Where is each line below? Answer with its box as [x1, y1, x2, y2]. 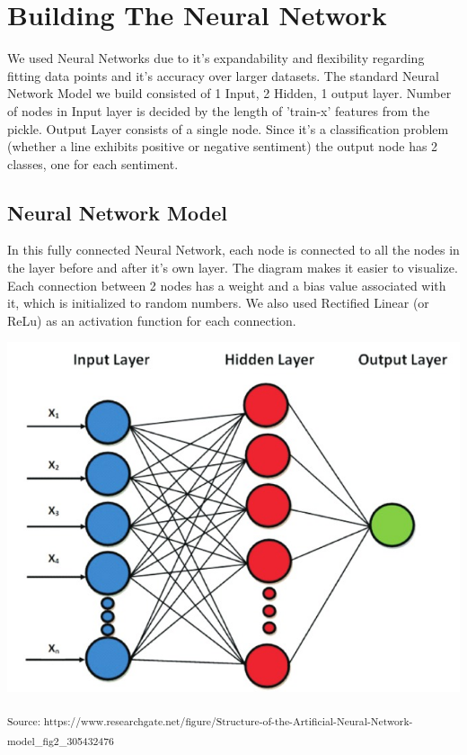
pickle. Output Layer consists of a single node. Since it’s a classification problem [7, 119, 449, 138]
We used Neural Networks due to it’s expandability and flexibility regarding [7, 49, 425, 67]
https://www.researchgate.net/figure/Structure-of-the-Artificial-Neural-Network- [43, 714, 413, 729]
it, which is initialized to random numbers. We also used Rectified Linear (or [7, 293, 429, 312]
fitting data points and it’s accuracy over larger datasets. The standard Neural [7, 66, 439, 85]
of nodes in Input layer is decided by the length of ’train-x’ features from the [7, 101, 430, 120]
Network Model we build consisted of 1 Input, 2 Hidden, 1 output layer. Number [7, 84, 452, 103]
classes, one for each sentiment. [7, 154, 179, 173]
